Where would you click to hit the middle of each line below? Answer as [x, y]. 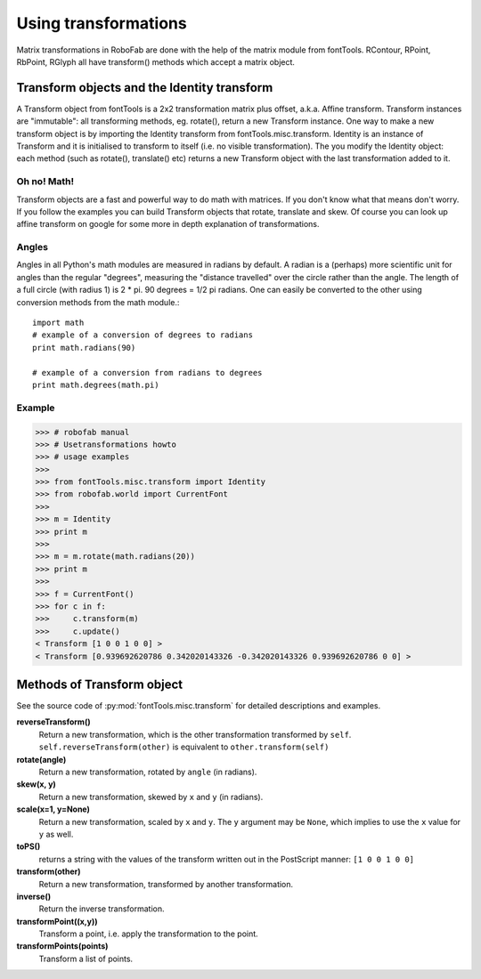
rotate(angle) [41, 759]
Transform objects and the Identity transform [145, 88]
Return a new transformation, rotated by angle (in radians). [148, 772]
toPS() [29, 846]
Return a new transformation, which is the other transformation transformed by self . [195, 734]
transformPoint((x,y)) [57, 921]
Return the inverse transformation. [102, 909]
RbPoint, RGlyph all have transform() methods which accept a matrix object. [156, 61]
